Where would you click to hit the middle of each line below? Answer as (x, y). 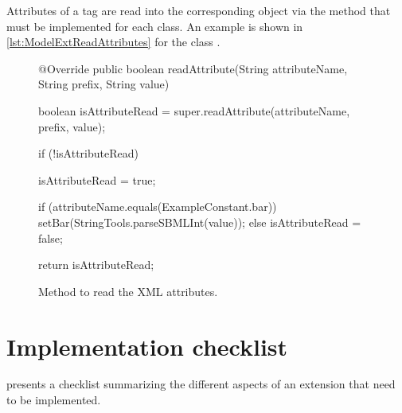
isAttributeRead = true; (97, 179)
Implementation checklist (147, 346)
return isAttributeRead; (96, 265)
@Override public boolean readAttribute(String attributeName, (193, 68)
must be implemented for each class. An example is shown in (155, 26)
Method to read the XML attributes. (128, 291)
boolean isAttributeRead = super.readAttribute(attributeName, (194, 110)
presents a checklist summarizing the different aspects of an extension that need (201, 384)
